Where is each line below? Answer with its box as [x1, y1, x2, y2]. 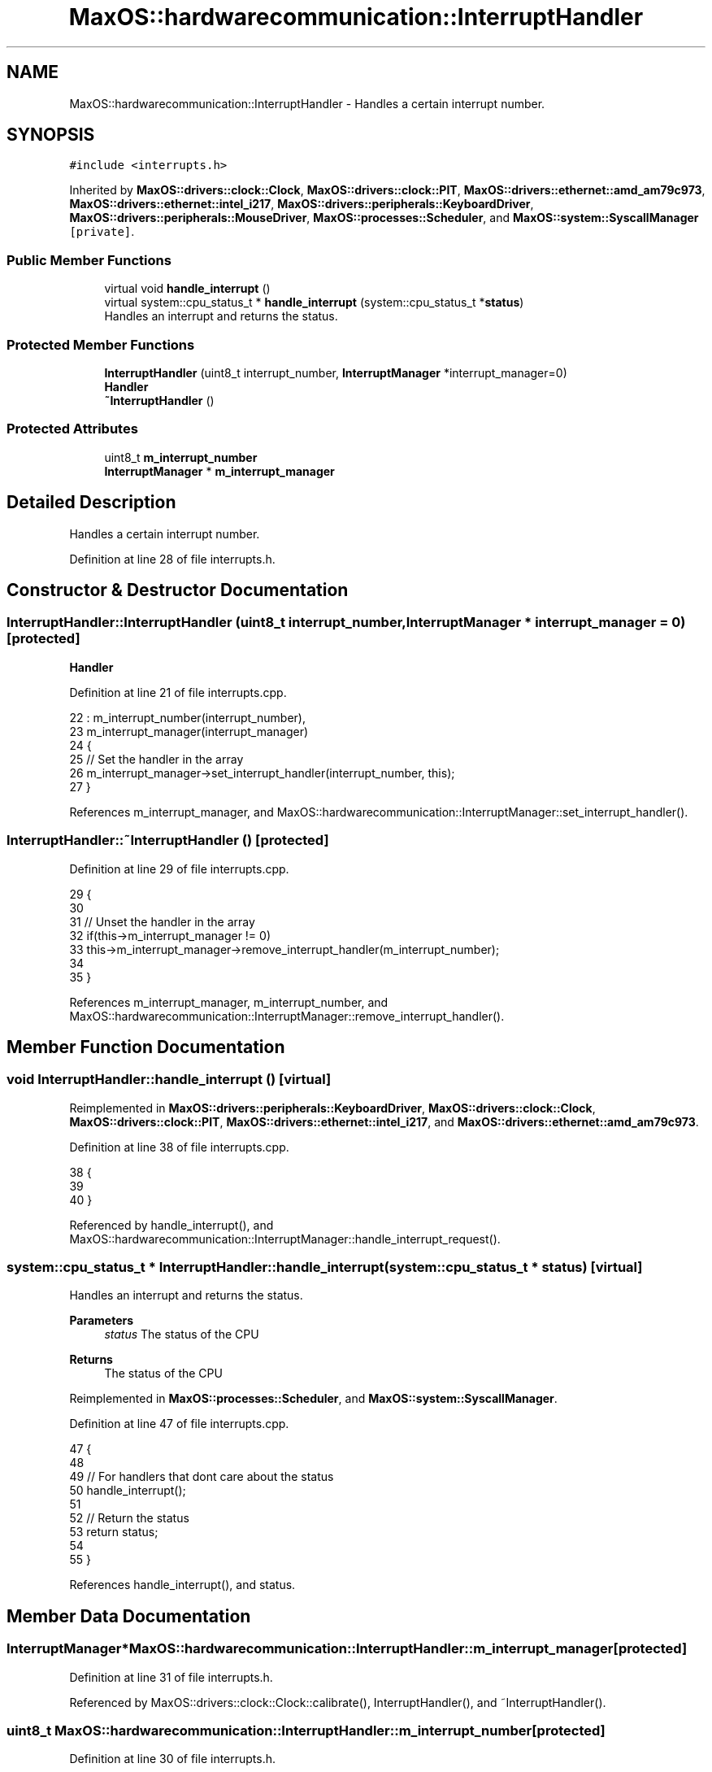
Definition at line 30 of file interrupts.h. [69, 1752, 276, 1766]
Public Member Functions [7, 251, 171, 268]
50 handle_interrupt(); [69, 1483, 186, 1498]
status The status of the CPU [104, 1327, 259, 1342]
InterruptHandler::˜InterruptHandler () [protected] [7, 832, 329, 849]
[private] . [69, 224, 135, 239]
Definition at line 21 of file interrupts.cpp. [69, 685, 287, 699]
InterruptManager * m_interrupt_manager [104, 464, 335, 478]
